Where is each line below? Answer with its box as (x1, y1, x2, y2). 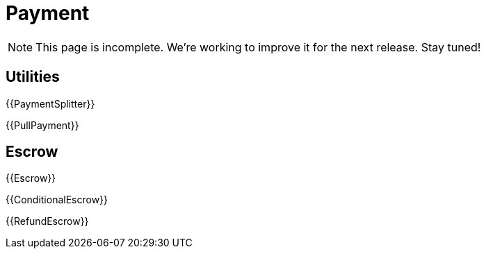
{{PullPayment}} (6, 119, 79, 131)
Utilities (6, 68, 60, 86)
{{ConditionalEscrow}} (6, 194, 108, 206)
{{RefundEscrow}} (6, 215, 89, 228)
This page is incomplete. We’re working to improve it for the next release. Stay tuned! (35, 40, 481, 54)
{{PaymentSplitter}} (6, 97, 95, 110)
